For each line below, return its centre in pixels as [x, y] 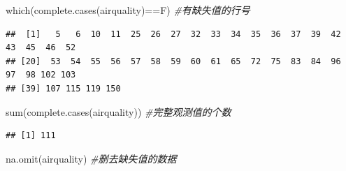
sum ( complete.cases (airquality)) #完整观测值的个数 [118, 111]
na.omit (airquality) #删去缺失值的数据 [91, 158]
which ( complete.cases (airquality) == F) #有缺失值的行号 [128, 10]
